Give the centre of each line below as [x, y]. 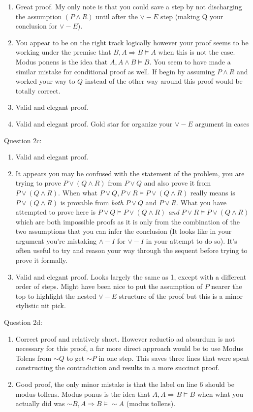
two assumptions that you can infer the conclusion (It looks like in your [124, 231]
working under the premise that [63, 52]
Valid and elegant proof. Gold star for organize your [94, 123]
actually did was [40, 403]
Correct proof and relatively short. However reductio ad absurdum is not [125, 338]
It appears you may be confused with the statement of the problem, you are [130, 173]
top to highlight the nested [56, 296]
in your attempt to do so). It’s [191, 240]
